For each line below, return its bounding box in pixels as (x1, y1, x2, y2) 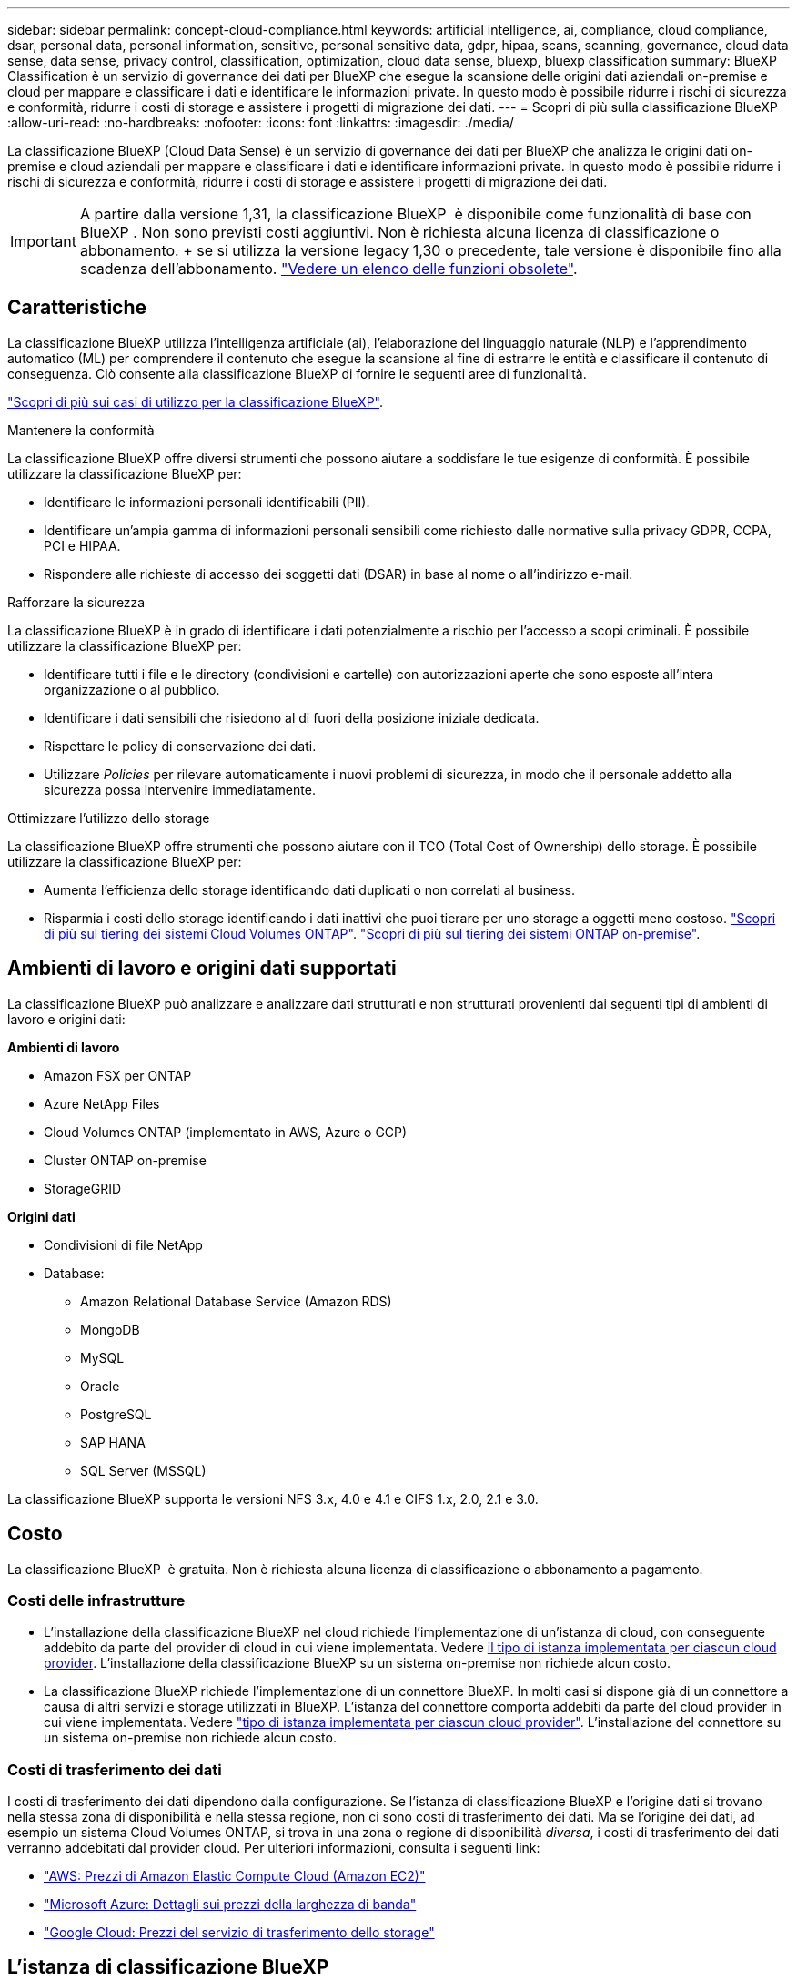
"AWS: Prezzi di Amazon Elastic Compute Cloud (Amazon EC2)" (44, 1868, 426, 1884)
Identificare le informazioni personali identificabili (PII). (44, 493, 370, 510)
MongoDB (80, 1321, 140, 1337)
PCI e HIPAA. (44, 537, 121, 554)
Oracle (80, 1377, 120, 1394)
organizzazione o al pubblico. (44, 681, 220, 697)
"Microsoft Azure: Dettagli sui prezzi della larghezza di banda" (44, 1896, 417, 1913)
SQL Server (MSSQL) (80, 1462, 207, 1478)
